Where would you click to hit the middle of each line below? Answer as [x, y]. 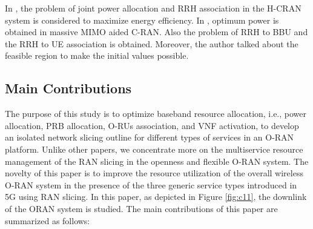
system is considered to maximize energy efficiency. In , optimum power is [142, 20]
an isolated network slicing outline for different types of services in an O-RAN [150, 137]
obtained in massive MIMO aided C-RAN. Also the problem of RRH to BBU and [156, 32]
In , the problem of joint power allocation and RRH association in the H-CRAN [153, 8]
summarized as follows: [48, 220]
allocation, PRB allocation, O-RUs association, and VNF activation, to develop [152, 125]
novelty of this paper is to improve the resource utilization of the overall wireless [154, 173]
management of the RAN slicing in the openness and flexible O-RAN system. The [157, 161]
